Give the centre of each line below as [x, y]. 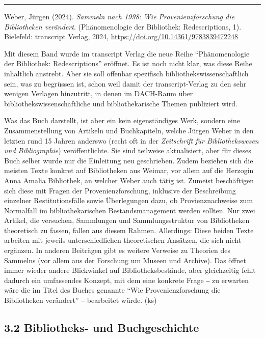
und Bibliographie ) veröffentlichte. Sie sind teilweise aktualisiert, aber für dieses [128, 150]
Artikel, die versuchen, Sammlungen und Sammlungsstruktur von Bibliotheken [127, 220]
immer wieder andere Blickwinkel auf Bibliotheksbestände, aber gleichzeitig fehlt [130, 270]
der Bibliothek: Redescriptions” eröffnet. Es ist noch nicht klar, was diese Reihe [128, 63]
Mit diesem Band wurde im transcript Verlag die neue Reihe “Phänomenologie [127, 53]
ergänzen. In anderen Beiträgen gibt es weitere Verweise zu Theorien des [117, 250]
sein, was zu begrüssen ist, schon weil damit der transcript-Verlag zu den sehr [125, 83]
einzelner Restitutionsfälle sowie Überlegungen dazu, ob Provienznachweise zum [129, 200]
